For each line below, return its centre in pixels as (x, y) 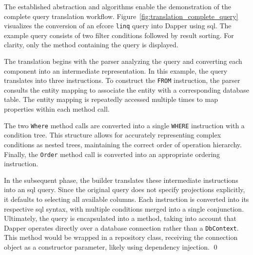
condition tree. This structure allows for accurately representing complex (113, 135)
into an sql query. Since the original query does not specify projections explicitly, (125, 189)
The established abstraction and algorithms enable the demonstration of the (118, 6)
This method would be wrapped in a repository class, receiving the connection (121, 237)
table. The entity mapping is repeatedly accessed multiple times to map (111, 99)
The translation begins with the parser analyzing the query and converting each (123, 61)
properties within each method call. (57, 109)
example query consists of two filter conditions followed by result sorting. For (119, 35)
